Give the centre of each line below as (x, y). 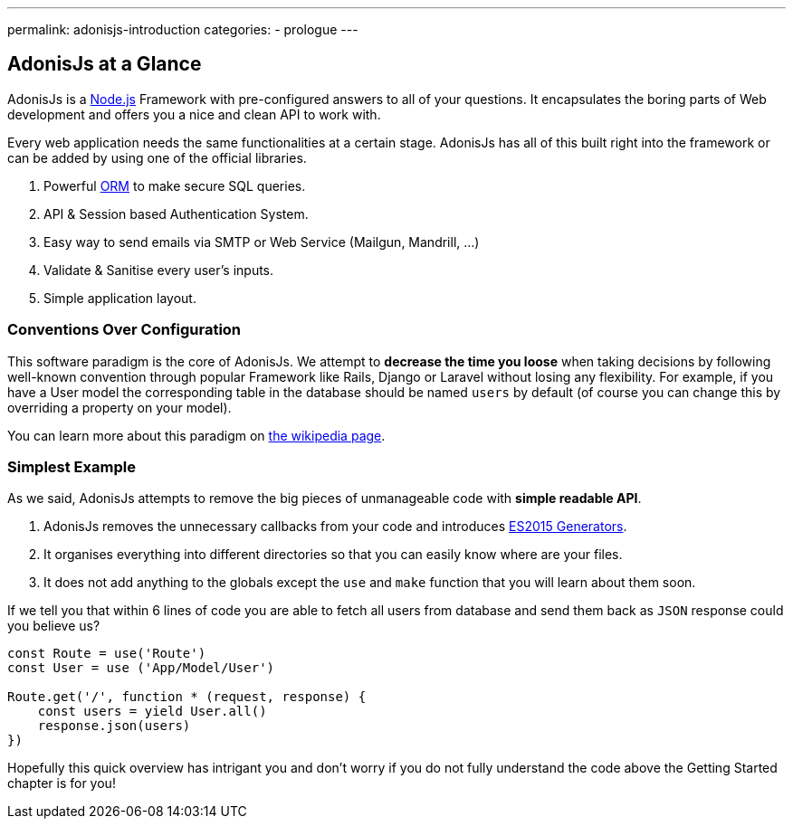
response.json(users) (114, 726)
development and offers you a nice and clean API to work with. (194, 114)
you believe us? (54, 626)
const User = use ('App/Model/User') (141, 668)
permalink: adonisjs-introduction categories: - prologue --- (183, 29)
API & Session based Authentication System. (176, 214)
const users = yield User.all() (152, 712)
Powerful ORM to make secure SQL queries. (175, 185)
